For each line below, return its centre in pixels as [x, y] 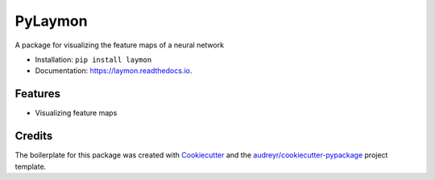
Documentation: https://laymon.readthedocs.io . [114, 71]
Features [37, 94]
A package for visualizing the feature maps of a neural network [120, 45]
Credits [34, 136]
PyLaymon [51, 21]
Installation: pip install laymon [93, 59]
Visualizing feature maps [76, 113]
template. [31, 166]
